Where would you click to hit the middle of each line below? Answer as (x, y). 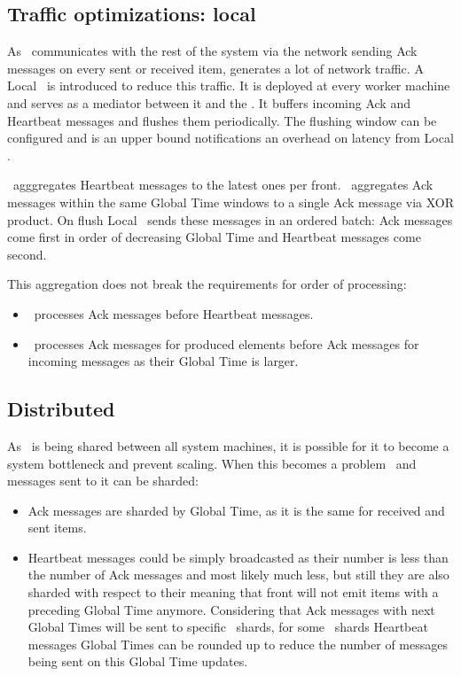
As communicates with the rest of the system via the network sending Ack (212, 51)
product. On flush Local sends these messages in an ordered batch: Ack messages (230, 219)
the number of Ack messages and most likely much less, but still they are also (238, 575)
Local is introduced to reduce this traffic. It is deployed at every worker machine (229, 85)
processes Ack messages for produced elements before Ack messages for (227, 343)
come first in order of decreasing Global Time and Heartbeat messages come (214, 237)
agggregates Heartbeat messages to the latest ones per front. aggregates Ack (223, 185)
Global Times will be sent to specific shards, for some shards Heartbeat (228, 627)
